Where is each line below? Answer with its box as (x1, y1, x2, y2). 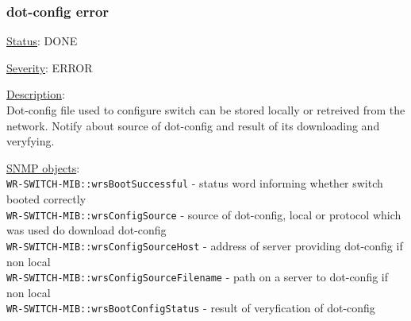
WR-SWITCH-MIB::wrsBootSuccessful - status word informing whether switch (6, 175, 383, 191)
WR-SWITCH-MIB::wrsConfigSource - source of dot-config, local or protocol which (6, 206, 401, 222)
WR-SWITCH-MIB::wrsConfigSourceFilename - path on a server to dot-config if (6, 269, 389, 285)
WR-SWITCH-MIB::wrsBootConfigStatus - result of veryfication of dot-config (6, 300, 375, 316)
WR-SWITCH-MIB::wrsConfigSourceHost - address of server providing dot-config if (6, 237, 403, 253)
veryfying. (6, 133, 55, 149)
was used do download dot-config (6, 222, 167, 238)
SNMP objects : (6, 159, 80, 176)
